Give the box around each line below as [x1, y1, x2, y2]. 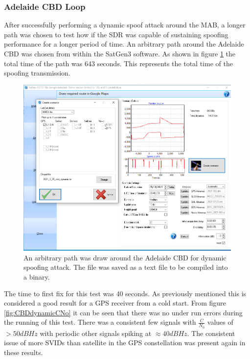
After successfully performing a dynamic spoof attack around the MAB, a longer [4, 20, 246, 30]
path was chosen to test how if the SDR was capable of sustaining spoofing [4, 29, 228, 39]
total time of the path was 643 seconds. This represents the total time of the [4, 58, 233, 68]
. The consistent [187, 328, 235, 338]
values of [207, 317, 233, 327]
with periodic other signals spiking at [40, 328, 152, 338]
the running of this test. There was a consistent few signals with [4, 317, 196, 327]
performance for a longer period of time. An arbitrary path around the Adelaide [4, 39, 244, 49]
